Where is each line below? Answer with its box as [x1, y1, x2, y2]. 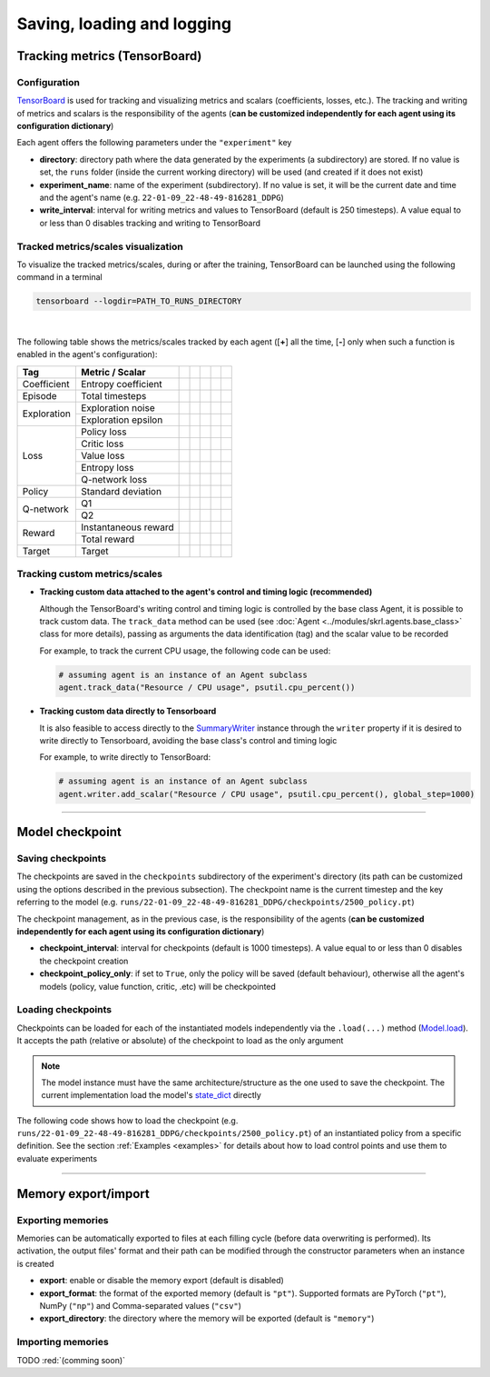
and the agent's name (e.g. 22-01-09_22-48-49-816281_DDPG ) [39, 192, 285, 204]
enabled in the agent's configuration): [16, 349, 158, 360]
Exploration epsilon [80, 414, 163, 426]
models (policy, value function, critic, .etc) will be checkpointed [39, 981, 277, 992]
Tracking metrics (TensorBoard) [16, 48, 202, 64]
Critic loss [80, 437, 124, 450]
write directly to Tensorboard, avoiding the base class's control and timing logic [39, 734, 338, 745]
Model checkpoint [16, 824, 122, 840]
